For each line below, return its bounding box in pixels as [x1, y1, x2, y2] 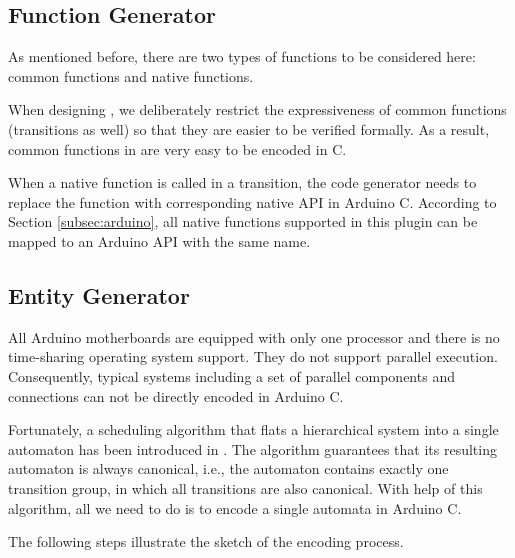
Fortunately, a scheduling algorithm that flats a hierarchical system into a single [8, 419, 499, 440]
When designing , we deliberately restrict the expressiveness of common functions [8, 99, 507, 120]
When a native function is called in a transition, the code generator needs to [8, 172, 477, 193]
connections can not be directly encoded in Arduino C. [8, 385, 344, 406]
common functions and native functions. [8, 65, 254, 86]
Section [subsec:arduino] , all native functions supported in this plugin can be [8, 211, 478, 232]
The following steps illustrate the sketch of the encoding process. [8, 531, 404, 552]
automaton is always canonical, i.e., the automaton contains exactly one [8, 458, 449, 479]
